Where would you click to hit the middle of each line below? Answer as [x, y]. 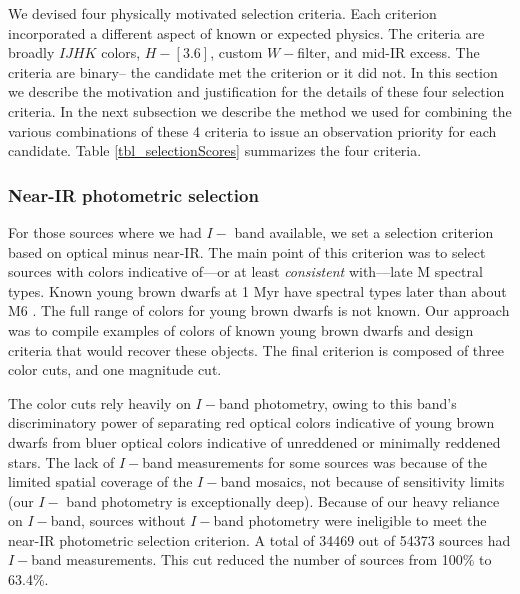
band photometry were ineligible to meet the [350, 520]
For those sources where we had [105, 231]
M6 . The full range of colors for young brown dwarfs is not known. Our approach [259, 310]
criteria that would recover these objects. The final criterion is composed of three [256, 349]
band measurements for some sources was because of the [315, 461]
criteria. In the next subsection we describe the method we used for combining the [260, 110]
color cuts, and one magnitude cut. [115, 369]
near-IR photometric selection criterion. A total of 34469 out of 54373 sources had [259, 539]
